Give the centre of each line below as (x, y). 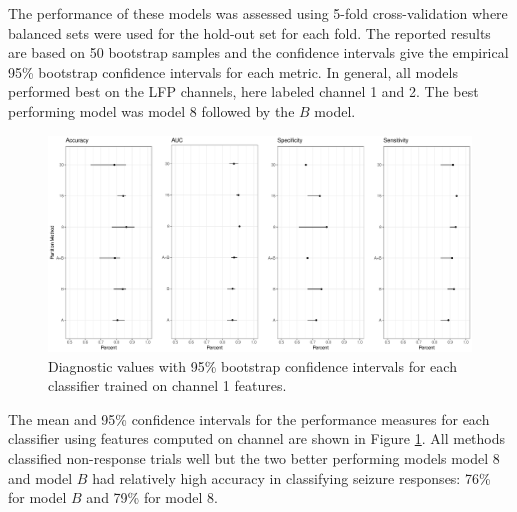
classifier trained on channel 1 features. (167, 385)
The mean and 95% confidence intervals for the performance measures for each (249, 418)
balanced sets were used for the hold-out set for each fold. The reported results (249, 32)
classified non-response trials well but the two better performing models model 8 (254, 458)
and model (40, 477)
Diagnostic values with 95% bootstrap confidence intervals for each (252, 365)
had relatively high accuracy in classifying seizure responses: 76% (291, 477)
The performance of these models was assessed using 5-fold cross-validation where (258, 13)
